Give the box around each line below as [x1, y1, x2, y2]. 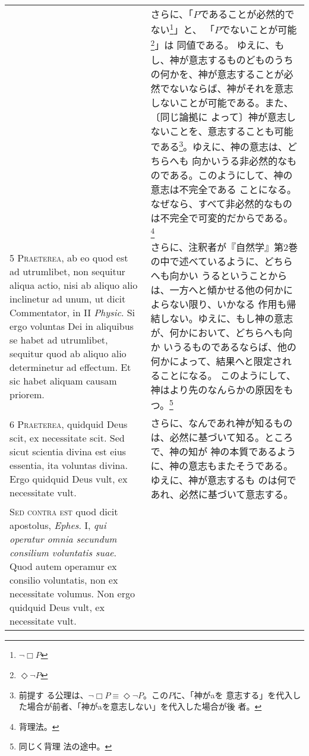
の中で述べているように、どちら [150, 254, 293, 268]
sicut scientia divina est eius [10, 445, 126, 459]
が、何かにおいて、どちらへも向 [150, 325, 292, 339]
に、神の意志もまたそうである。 [150, 459, 293, 473]
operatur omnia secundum [10, 532, 117, 546]
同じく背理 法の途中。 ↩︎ [18, 740, 112, 752]
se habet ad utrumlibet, [10, 332, 108, 346]
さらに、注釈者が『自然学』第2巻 [150, 240, 298, 254]
